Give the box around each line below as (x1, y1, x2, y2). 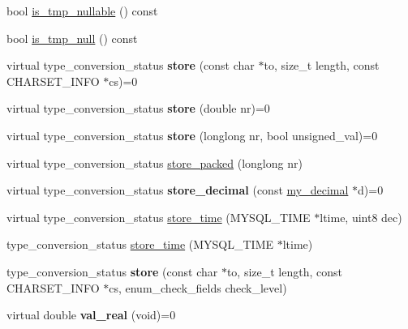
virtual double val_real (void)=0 (6, 306, 176, 323)
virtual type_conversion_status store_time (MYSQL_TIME (6, 208, 311, 225)
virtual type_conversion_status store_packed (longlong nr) (6, 154, 303, 171)
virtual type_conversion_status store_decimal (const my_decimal (6, 182, 349, 199)
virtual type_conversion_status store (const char (6, 57, 255, 74)
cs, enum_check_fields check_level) (109, 279, 287, 296)
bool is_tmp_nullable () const (6, 2, 158, 19)
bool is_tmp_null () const (6, 29, 138, 46)
